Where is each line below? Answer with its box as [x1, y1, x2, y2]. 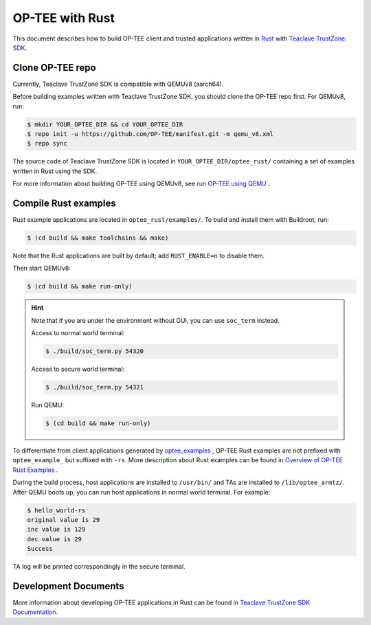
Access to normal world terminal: [31, 329, 125, 337]
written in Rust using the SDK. [12, 167, 98, 175]
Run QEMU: [31, 401, 65, 409]
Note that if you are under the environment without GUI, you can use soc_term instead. [31, 316, 280, 324]
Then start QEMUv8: [12, 264, 71, 273]
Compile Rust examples [12, 197, 116, 209]
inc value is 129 [27, 525, 86, 534]
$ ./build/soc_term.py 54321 [45, 383, 144, 391]
